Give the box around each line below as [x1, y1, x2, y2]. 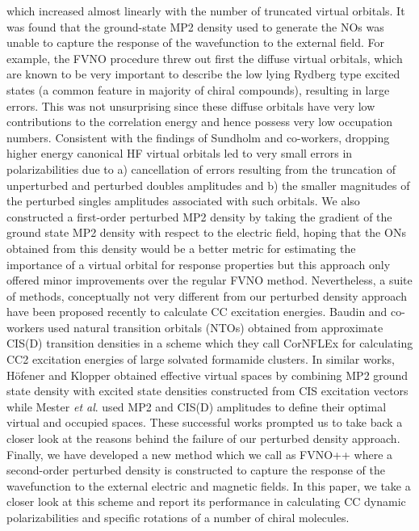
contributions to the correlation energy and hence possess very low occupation [6, 113, 393, 130]
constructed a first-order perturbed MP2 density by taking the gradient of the [6, 208, 392, 225]
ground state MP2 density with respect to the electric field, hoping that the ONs [6, 224, 406, 241]
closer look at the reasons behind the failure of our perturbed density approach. [6, 430, 400, 447]
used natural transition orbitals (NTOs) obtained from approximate [48, 318, 383, 335]
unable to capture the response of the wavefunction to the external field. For [6, 34, 384, 51]
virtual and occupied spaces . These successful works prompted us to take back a [6, 414, 403, 431]
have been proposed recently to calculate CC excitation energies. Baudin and [6, 303, 388, 320]
